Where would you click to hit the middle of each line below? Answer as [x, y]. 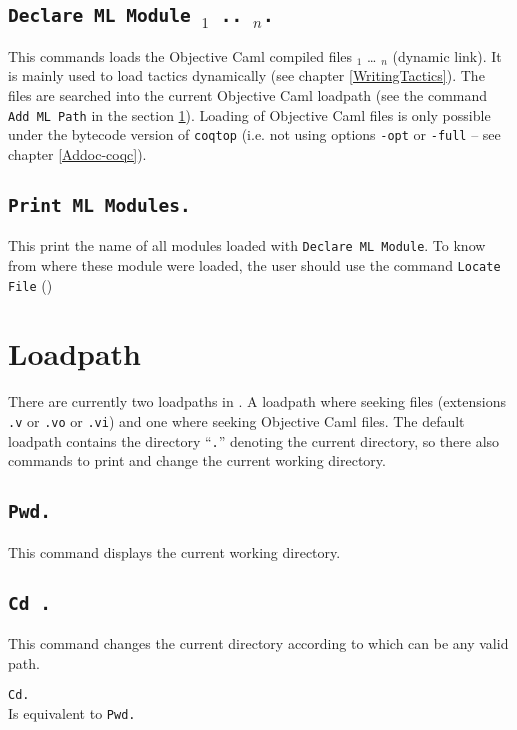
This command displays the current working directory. [174, 551]
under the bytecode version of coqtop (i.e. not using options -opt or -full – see [254, 134]
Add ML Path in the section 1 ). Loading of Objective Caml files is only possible [249, 114]
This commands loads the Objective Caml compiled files [180, 55]
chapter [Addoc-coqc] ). [77, 153]
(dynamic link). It [447, 55]
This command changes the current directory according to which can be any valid [258, 643]
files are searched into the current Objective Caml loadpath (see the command [248, 94]
